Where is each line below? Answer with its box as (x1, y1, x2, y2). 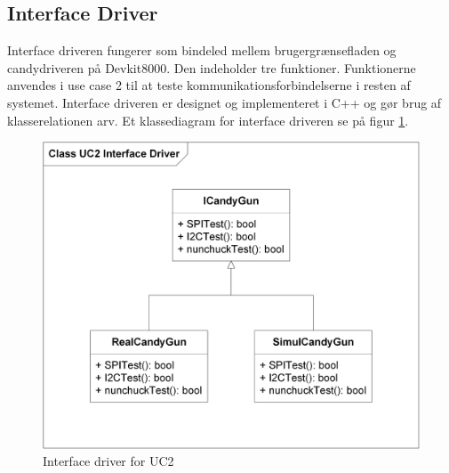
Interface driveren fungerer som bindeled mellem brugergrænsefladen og (7, 41, 397, 60)
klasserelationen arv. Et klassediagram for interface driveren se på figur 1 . (7, 110, 409, 129)
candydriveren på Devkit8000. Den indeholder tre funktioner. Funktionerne (7, 58, 416, 77)
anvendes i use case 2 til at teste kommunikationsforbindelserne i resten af (7, 76, 411, 94)
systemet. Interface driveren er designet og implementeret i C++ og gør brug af (7, 93, 442, 111)
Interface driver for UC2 (43, 452, 174, 470)
